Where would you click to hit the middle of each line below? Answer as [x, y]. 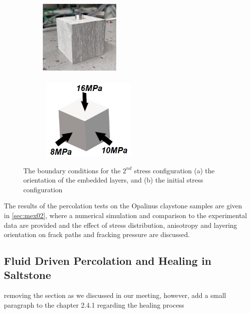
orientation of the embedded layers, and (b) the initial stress [113, 180]
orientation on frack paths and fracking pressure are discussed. [97, 234]
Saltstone [27, 275]
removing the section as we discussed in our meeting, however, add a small [115, 295]
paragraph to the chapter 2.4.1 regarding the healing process [94, 304]
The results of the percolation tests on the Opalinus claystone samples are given [123, 206]
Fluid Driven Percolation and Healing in [108, 261]
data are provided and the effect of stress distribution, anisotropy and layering [121, 225]
